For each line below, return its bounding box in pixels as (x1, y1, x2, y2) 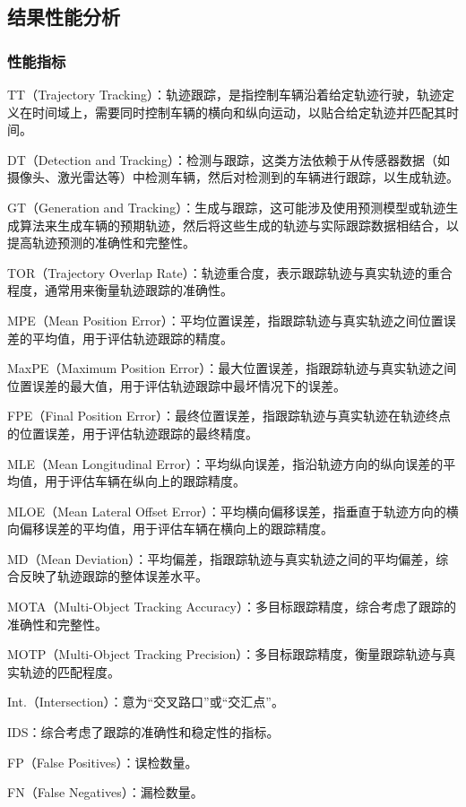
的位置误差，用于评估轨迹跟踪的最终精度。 (7, 423, 258, 442)
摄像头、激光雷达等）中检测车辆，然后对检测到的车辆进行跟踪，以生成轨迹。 (7, 168, 459, 187)
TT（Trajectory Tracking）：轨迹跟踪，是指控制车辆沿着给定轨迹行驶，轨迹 (7, 85, 443, 103)
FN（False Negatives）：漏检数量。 (7, 783, 203, 802)
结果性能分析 (7, 3, 120, 30)
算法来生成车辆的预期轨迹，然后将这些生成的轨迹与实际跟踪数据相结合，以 (19, 215, 459, 234)
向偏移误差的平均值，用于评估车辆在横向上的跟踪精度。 (7, 519, 333, 538)
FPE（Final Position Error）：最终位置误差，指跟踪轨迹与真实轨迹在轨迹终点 (7, 406, 451, 425)
